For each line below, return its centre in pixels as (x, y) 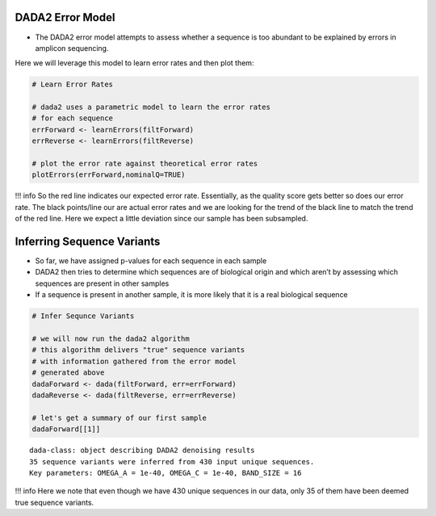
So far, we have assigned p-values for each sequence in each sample (151, 261)
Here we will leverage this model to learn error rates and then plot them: (134, 63)
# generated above (68, 373)
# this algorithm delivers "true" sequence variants (138, 350)
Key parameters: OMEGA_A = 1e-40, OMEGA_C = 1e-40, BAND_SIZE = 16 (166, 473)
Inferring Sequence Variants (88, 241)
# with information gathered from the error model (134, 361)
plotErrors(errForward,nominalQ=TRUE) (109, 175)
